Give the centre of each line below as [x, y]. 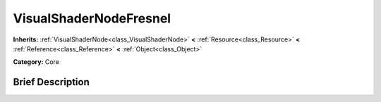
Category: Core [36, 62]
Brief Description [51, 82]
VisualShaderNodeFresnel [92, 18]
